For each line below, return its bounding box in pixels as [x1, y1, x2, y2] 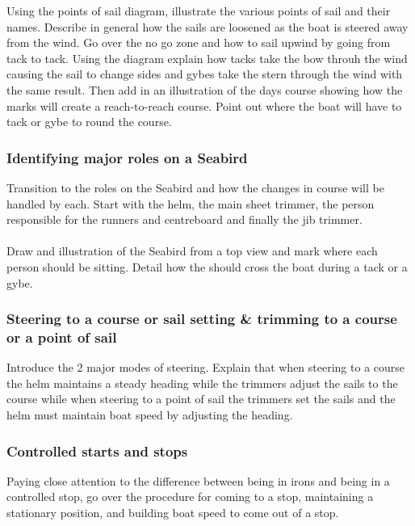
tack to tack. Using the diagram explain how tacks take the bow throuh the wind [6, 49, 408, 66]
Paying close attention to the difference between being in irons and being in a [6, 472, 390, 489]
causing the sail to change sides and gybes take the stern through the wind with [6, 65, 403, 82]
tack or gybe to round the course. [6, 113, 172, 130]
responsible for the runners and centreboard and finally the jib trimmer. [6, 211, 363, 228]
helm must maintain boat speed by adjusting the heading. [6, 406, 293, 423]
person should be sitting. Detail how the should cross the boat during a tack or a [6, 258, 408, 275]
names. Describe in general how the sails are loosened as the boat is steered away [6, 18, 409, 35]
